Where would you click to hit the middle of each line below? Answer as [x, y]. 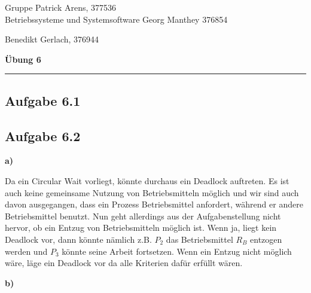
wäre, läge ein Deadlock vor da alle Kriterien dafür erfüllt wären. [124, 263]
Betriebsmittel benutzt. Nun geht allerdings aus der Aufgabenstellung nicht [143, 216]
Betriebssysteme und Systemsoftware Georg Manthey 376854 [116, 19]
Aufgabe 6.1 [43, 100]
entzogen [266, 239]
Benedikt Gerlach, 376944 [52, 39]
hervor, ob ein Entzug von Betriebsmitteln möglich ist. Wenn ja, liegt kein [141, 228]
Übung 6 [23, 59]
